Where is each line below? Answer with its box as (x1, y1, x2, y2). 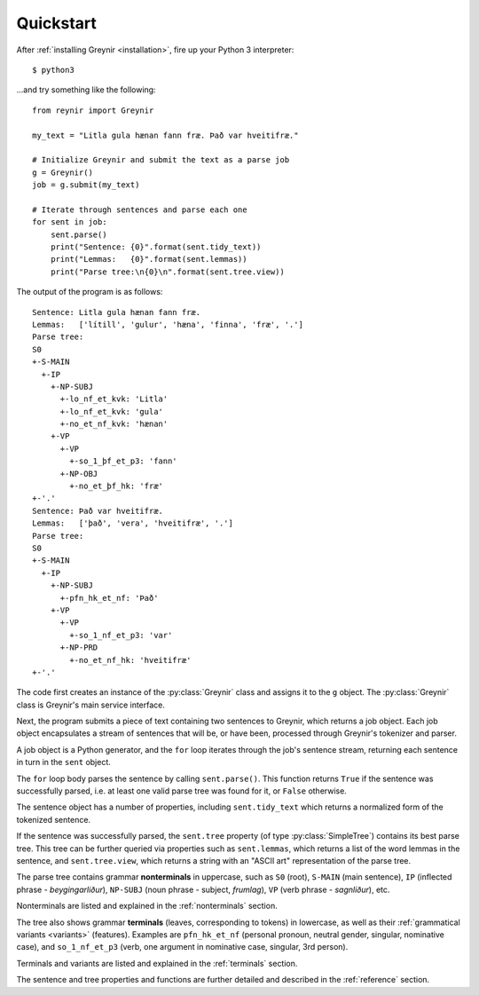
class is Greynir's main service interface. (16, 699, 166, 710)
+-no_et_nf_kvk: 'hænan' (59, 419, 169, 430)
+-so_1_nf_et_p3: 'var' (69, 630, 173, 640)
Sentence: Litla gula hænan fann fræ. (32, 307, 201, 317)
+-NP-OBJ (59, 469, 98, 478)
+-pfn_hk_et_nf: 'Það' (59, 593, 159, 603)
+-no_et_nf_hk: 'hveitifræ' (69, 655, 192, 665)
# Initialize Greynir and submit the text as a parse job (32, 155, 290, 165)
